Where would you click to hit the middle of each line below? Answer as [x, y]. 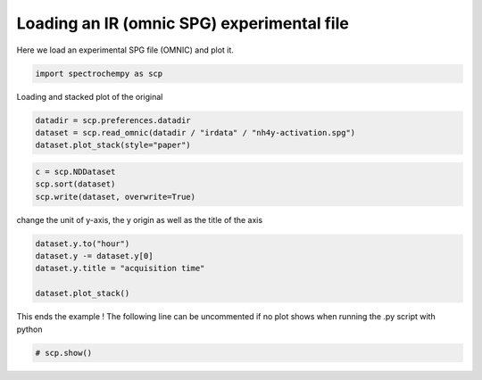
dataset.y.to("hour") [83, 244]
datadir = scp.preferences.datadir [113, 120]
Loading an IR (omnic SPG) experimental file [183, 23]
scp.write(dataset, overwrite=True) [116, 197]
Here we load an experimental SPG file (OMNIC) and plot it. [125, 50]
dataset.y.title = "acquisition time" [120, 268]
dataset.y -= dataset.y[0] [94, 256]
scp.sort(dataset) [75, 184]
